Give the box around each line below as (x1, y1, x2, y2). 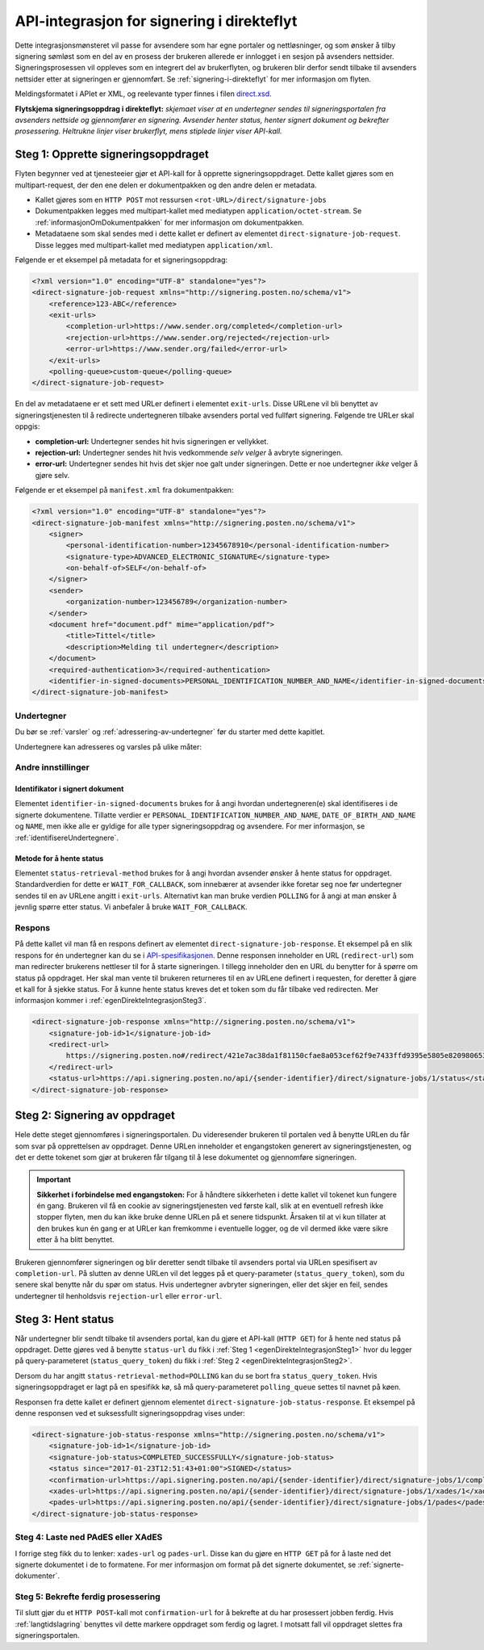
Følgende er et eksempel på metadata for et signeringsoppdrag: (15, 254, 228, 264)
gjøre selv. (35, 470, 70, 480)
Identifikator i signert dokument (15, 784, 124, 794)
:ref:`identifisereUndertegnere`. (15, 833, 119, 842)
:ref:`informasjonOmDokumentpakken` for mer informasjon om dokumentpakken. (35, 217, 304, 227)
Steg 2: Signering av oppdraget (15, 1109, 176, 1123)
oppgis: (15, 422, 40, 431)
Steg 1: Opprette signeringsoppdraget (15, 148, 209, 162)
